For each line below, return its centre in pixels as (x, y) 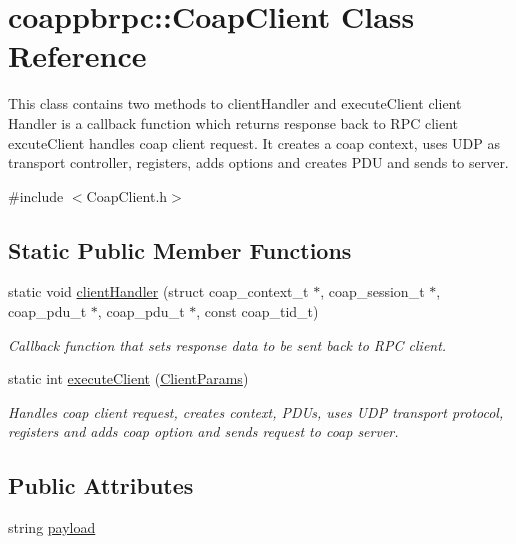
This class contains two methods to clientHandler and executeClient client (235, 103)
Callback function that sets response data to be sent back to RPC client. (227, 344)
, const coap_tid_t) (257, 311)
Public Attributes (101, 485)
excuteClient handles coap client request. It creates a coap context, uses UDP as (254, 142)
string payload (52, 527)
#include (36, 195)
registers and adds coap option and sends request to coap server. (203, 431)
